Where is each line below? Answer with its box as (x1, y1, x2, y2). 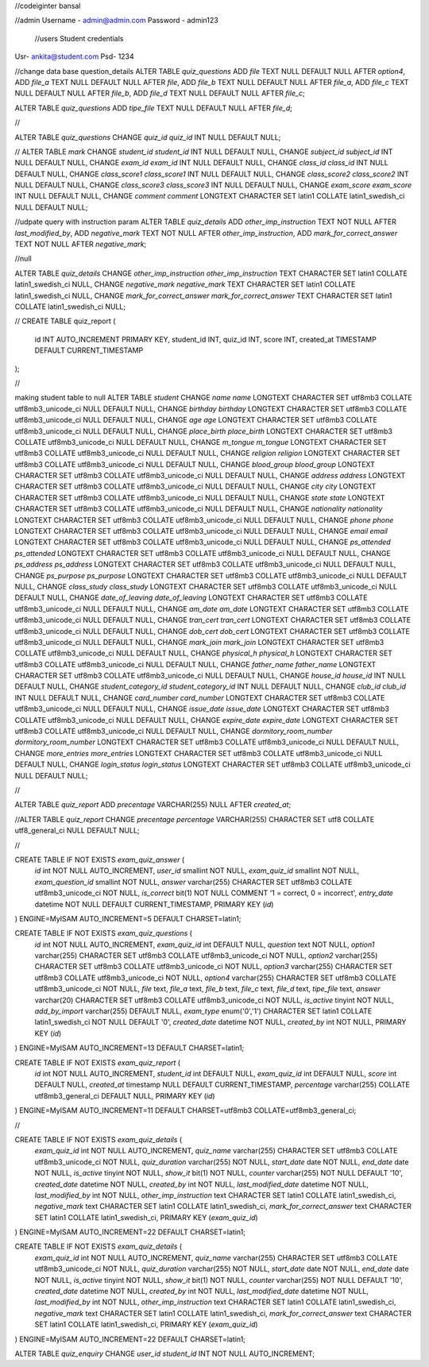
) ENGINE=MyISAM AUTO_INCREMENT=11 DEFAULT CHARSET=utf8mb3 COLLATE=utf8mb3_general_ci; (14, 1106, 357, 1115)
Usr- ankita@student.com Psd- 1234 (14, 52, 134, 61)
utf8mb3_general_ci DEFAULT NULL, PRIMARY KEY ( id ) (34, 1091, 215, 1100)
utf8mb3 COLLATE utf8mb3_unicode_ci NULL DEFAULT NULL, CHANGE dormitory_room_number (14, 727, 333, 736)
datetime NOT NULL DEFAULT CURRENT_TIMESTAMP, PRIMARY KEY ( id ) (34, 899, 274, 909)
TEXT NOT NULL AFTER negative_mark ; (14, 239, 147, 249)
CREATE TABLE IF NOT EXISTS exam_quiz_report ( (14, 1057, 181, 1068)
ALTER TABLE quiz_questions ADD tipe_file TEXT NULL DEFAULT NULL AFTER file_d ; (14, 103, 293, 113)
